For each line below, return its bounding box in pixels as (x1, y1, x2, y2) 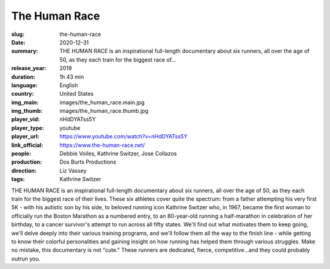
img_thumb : (11, 107, 43, 115)
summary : (11, 48, 38, 55)
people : (11, 150, 32, 157)
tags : (11, 176, 25, 183)
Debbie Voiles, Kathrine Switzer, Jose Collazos (59, 150, 177, 157)
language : (11, 81, 38, 88)
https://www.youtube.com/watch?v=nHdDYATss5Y (59, 133, 188, 140)
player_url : (11, 133, 40, 140)
